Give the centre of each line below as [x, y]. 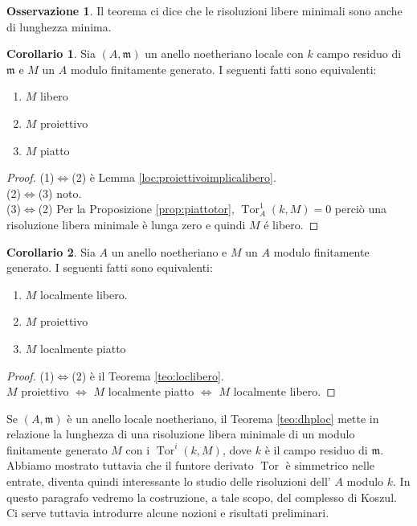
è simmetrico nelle [330, 465]
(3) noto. [60, 193]
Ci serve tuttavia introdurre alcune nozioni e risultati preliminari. [168, 513]
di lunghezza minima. [59, 26]
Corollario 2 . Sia [51, 251]
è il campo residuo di [316, 449]
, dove [237, 449]
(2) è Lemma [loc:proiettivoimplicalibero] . [174, 177]
